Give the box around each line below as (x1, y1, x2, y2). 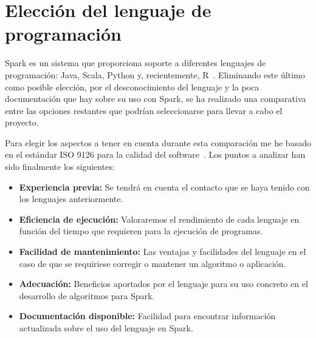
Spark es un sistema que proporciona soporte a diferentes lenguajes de (5, 56, 266, 69)
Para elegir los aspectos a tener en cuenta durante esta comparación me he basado (5, 136, 311, 149)
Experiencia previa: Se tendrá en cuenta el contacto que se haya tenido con (19, 180, 310, 193)
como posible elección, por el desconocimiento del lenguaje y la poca (5, 80, 259, 93)
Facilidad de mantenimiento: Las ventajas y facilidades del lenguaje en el (19, 245, 306, 258)
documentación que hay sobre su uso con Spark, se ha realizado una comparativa (5, 92, 306, 105)
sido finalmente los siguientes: (5, 160, 115, 173)
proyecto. (5, 116, 39, 129)
